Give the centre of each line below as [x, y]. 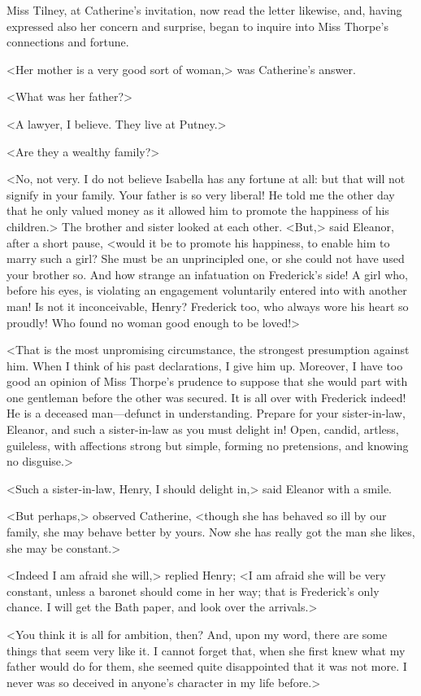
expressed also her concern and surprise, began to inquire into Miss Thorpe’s [197, 26]
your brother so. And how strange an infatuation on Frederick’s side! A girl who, [207, 274]
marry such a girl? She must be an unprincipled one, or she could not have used [206, 258]
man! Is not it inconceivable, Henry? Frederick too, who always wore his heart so [208, 306]
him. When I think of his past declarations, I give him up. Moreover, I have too [205, 365]
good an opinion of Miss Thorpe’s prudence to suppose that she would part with [207, 381]
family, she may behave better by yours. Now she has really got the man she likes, [211, 532]
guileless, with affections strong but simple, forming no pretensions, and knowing [208, 445]
